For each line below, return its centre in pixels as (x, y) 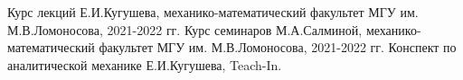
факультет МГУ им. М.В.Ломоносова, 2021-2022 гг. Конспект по (278, 47)
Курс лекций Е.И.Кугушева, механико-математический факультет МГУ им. (213, 12)
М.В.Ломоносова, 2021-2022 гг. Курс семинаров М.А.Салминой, (185, 29)
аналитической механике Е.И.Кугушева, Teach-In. (145, 64)
